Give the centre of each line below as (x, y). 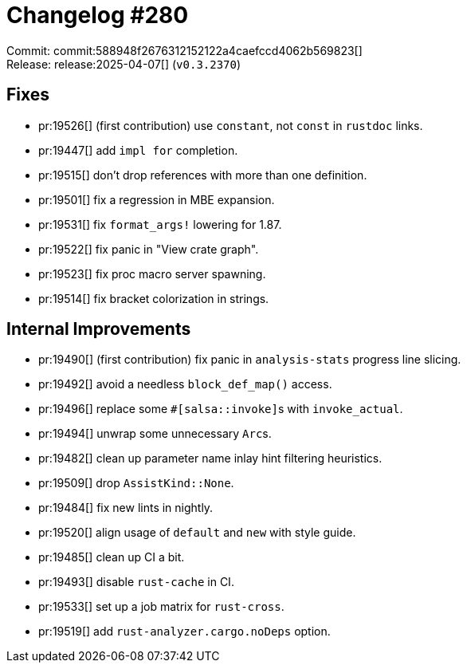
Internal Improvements (99, 329)
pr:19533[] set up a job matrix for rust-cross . (161, 607)
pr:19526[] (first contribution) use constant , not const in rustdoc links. (231, 125)
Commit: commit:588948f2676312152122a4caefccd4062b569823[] (184, 50)
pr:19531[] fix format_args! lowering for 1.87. (160, 224)
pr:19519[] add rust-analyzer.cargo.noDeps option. (184, 632)
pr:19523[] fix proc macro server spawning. (152, 274)
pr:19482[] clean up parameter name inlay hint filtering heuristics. (210, 458)
